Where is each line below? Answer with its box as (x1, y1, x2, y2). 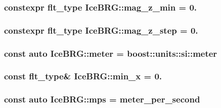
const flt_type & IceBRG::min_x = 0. (4, 70, 162, 82)
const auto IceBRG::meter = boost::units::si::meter (4, 47, 217, 59)
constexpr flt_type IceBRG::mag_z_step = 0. (4, 24, 198, 36)
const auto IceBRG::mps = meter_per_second (4, 93, 200, 105)
